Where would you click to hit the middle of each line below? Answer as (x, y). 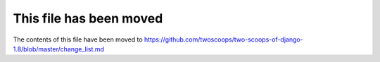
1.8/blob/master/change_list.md (59, 49)
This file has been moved (88, 18)
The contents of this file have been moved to (78, 39)
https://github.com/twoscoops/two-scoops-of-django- (224, 39)
